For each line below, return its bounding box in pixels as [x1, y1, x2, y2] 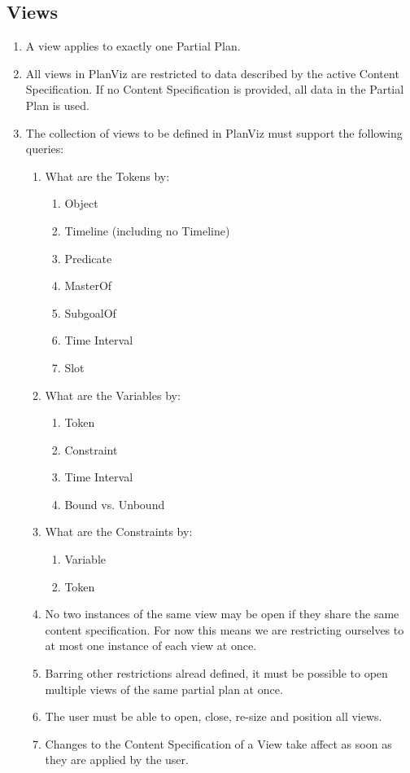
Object [64, 195, 98, 212]
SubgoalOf [64, 304, 116, 321]
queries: [25, 140, 64, 157]
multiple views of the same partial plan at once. [45, 680, 283, 697]
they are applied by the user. [45, 751, 189, 768]
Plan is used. [25, 96, 89, 113]
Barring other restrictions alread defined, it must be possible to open [45, 665, 388, 682]
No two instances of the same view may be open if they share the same [45, 605, 399, 622]
